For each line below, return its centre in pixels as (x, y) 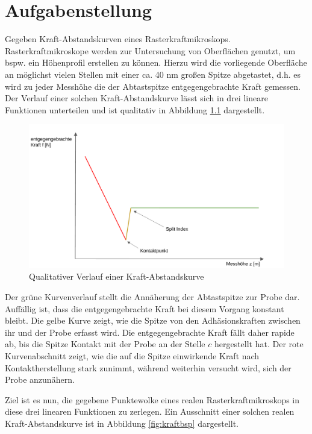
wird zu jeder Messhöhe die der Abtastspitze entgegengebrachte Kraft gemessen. (153, 86)
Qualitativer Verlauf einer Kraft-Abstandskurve (117, 276)
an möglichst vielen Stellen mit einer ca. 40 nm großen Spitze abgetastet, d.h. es (153, 74)
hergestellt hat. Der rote (259, 344)
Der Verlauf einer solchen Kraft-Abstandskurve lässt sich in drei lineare (136, 98)
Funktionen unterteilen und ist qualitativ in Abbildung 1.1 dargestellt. (135, 109)
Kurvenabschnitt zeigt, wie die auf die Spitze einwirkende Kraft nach (132, 355)
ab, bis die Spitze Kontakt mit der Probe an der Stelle (105, 344)
